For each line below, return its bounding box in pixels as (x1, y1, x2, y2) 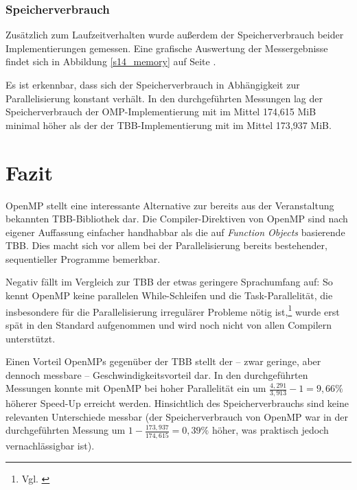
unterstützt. (5, 331, 56, 345)
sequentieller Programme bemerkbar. (5, 251, 161, 266)
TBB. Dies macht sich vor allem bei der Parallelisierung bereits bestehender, (5, 238, 327, 253)
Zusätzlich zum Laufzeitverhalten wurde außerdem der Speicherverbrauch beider (5, 27, 344, 42)
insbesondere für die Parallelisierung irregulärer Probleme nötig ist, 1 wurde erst (5, 302, 340, 318)
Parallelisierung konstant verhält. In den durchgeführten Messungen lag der (5, 91, 323, 105)
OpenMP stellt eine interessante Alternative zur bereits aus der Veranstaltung (5, 198, 334, 212)
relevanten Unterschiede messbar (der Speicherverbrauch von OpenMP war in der (5, 409, 348, 423)
